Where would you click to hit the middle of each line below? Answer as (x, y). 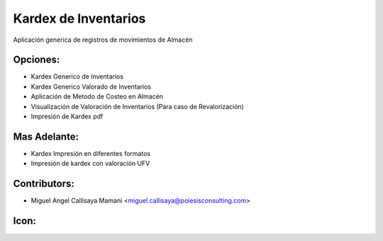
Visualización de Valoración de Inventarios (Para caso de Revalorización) (137, 106)
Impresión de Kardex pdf (67, 116)
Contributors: (44, 184)
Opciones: (37, 60)
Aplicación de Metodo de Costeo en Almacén (97, 96)
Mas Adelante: (46, 136)
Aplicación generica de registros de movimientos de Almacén (103, 40)
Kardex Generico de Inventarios (77, 77)
